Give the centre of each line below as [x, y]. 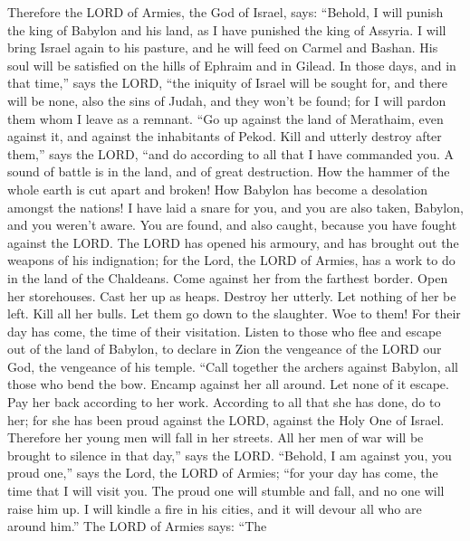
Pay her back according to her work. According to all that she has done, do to [224, 402]
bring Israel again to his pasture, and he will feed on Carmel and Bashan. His [223, 47]
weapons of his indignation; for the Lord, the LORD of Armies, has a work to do [231, 260]
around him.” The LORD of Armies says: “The [137, 526]
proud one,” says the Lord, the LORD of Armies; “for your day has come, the [223, 473]
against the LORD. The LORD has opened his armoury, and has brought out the [233, 242]
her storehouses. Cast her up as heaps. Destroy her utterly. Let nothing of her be [232, 295]
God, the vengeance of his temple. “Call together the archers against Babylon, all [233, 366]
